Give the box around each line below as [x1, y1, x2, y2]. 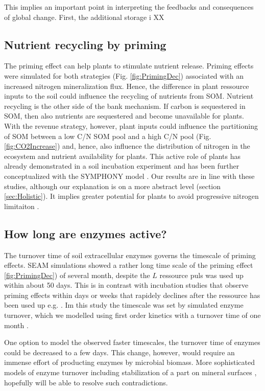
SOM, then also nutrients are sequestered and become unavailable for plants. [4, 110, 244, 121]
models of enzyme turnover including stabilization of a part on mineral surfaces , [4, 367, 257, 378]
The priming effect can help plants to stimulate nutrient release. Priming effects [4, 60, 254, 71]
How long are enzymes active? [4, 225, 167, 241]
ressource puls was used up [159, 269, 244, 280]
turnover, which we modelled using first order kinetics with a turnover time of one [4, 310, 261, 320]
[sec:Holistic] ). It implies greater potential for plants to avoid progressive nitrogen [4, 191, 259, 201]
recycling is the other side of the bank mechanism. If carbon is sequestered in [4, 100, 246, 111]
